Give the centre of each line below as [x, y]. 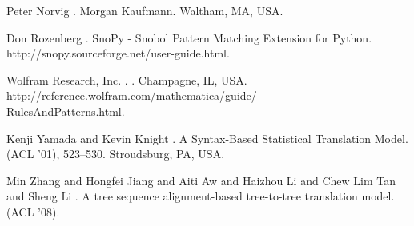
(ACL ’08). [33, 211]
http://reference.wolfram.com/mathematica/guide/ [132, 95]
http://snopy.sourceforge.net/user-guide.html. [118, 53]
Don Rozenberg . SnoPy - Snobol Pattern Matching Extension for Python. [189, 37]
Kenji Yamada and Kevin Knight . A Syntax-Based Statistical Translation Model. [207, 138]
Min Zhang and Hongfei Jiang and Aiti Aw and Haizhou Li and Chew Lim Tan [201, 180]
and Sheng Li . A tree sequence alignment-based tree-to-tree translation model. [201, 196]
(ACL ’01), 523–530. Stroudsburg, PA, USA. [116, 154]
